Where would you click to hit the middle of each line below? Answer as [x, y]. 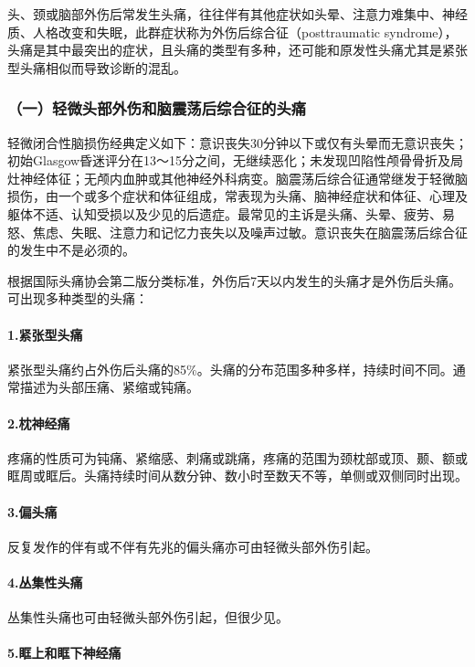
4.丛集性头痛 [45, 582]
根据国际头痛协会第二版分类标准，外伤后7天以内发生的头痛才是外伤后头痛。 [234, 280]
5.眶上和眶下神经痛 [64, 653]
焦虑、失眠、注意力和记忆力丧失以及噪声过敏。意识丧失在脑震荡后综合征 [250, 232]
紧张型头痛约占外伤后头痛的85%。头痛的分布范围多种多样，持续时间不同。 [230, 369]
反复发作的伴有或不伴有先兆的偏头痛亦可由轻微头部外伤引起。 [193, 546]
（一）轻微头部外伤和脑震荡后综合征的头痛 [157, 108]
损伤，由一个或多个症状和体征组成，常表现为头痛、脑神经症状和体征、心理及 [237, 196]
